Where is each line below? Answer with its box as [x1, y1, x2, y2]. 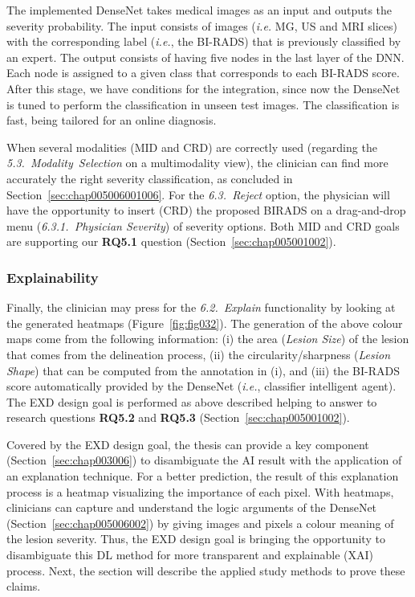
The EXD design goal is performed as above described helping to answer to [6, 393, 377, 410]
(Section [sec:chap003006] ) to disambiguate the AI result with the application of [6, 452, 402, 468]
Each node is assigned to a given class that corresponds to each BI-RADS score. [6, 64, 400, 81]
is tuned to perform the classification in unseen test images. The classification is [6, 96, 400, 112]
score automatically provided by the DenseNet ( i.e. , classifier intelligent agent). [6, 378, 397, 395]
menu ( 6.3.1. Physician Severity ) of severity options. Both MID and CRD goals [6, 217, 400, 234]
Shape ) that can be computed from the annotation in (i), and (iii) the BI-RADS [6, 362, 400, 378]
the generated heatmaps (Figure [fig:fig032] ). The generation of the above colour [6, 314, 403, 331]
